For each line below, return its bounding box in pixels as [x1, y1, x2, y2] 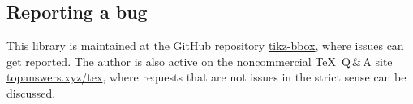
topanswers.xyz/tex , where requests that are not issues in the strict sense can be [6, 69, 407, 85]
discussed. [6, 84, 56, 101]
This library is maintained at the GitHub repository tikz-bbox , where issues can [6, 37, 404, 54]
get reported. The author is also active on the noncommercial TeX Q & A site [6, 52, 393, 69]
